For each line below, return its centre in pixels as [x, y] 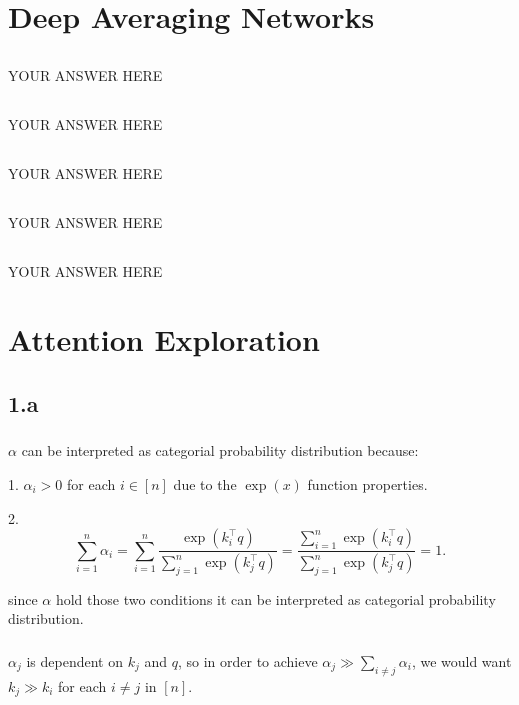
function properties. [367, 483]
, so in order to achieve [247, 660]
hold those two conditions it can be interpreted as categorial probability [275, 598]
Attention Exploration [164, 339]
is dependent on [74, 660]
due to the [205, 483]
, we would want [461, 660]
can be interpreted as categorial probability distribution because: [220, 450]
